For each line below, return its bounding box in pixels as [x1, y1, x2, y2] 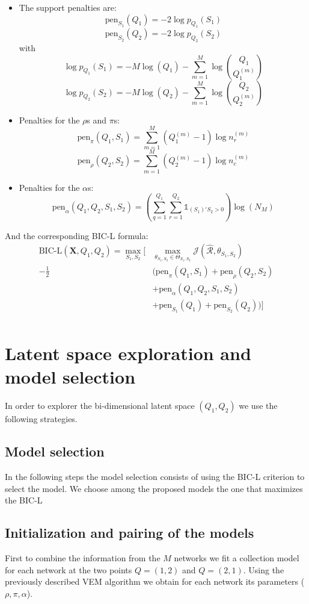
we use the [239, 399, 278, 412]
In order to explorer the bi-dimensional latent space [5, 399, 195, 412]
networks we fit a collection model [174, 552, 299, 564]
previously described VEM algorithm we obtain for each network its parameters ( [5, 575, 305, 588]
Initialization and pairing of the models [5, 523, 254, 542]
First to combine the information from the [5, 552, 161, 564]
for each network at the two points [5, 563, 132, 576]
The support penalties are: [19, 1, 117, 13]
